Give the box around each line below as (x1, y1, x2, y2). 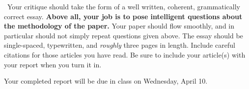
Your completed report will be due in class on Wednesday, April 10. (4, 76, 208, 86)
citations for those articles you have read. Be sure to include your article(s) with (4, 49, 246, 59)
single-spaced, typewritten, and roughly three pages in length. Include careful (4, 40, 235, 50)
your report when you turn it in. (4, 59, 102, 69)
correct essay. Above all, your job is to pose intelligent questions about (4, 11, 243, 21)
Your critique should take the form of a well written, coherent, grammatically (7, 1, 240, 11)
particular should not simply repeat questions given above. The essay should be (4, 30, 243, 40)
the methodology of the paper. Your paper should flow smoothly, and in (4, 21, 235, 31)
